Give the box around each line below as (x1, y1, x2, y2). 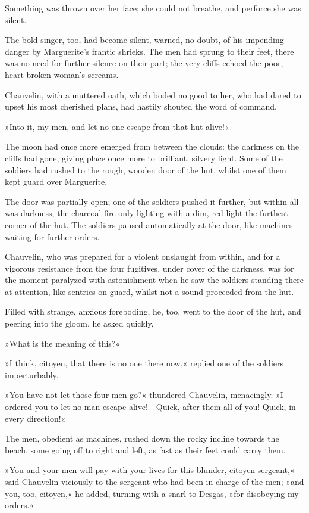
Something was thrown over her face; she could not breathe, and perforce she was (5, 2, 301, 14)
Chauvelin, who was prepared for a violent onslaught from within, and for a (5, 250, 280, 263)
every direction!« (5, 412, 66, 424)
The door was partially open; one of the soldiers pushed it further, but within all (5, 195, 299, 207)
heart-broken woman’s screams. (5, 68, 119, 80)
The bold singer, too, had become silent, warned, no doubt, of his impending (5, 33, 284, 46)
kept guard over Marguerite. (5, 175, 108, 188)
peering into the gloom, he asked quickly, (5, 317, 154, 329)
